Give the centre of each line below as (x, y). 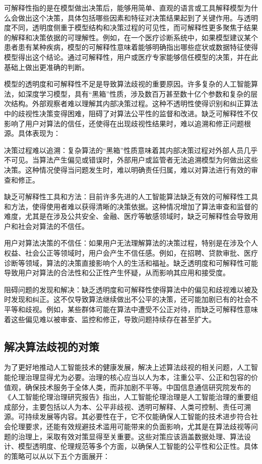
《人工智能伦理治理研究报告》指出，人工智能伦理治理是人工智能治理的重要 (127, 397)
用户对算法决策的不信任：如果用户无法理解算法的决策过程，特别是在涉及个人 (131, 243)
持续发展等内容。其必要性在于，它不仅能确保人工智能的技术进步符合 (138, 416)
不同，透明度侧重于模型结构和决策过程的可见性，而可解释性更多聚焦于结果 (134, 27)
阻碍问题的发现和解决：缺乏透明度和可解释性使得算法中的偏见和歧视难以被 (127, 289)
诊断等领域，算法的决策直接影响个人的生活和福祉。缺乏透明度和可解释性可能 (131, 262)
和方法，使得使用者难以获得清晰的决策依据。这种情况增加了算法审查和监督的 (131, 206)
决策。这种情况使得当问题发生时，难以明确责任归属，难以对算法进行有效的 (127, 169)
